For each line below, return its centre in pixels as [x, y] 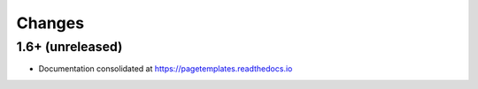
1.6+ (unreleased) [69, 47]
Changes [50, 23]
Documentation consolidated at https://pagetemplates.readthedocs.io [166, 69]
